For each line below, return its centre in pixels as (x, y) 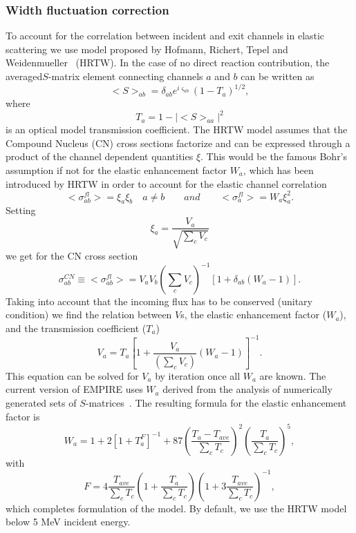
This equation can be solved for (72, 375)
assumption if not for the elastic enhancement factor (116, 169)
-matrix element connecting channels (125, 76)
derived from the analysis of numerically (247, 389)
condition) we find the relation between (89, 314)
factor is (23, 416)
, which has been (278, 169)
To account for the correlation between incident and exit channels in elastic (165, 36)
